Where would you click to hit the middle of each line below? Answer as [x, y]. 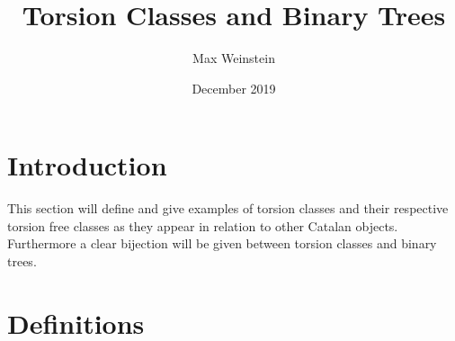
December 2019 [234, 88]
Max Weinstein [234, 58]
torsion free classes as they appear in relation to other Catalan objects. [203, 225]
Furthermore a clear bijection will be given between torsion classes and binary [222, 243]
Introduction [87, 165]
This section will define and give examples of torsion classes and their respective [228, 208]
